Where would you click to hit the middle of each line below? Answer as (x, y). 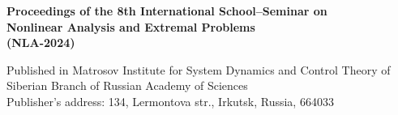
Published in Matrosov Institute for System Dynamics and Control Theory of (199, 69)
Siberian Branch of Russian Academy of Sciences (127, 85)
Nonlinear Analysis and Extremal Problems (131, 26)
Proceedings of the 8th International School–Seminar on (167, 11)
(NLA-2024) (41, 43)
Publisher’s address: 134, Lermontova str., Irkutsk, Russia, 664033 (170, 101)
